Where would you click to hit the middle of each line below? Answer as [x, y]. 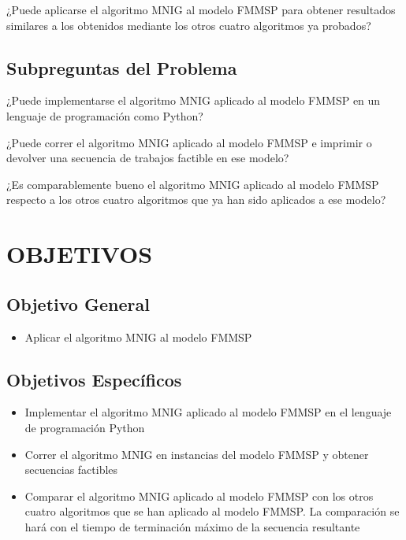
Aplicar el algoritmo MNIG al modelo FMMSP [138, 337]
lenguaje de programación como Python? [105, 115]
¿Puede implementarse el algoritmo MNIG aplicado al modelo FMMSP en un [194, 100]
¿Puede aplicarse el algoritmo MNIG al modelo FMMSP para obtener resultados [201, 9]
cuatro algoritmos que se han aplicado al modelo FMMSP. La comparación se [212, 511]
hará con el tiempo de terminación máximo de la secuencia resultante [192, 526]
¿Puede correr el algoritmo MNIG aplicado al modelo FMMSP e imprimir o [189, 142]
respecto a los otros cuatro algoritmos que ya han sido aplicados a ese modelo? [196, 200]
